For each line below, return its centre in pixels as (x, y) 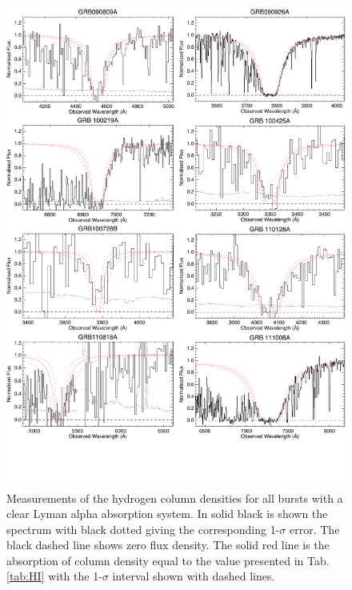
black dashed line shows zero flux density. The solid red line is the (168, 545)
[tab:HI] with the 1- (54, 576)
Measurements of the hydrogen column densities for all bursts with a (175, 498)
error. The (315, 529)
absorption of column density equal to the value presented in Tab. (168, 560)
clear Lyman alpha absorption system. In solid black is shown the (167, 514)
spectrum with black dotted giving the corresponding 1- (143, 529)
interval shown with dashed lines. (194, 576)
